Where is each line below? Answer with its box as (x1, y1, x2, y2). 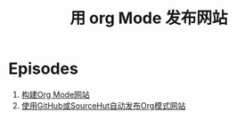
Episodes (8, 59, 79, 79)
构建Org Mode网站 (20, 89, 90, 100)
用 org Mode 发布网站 (69, 8, 228, 28)
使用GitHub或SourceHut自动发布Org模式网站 (20, 100, 186, 111)
